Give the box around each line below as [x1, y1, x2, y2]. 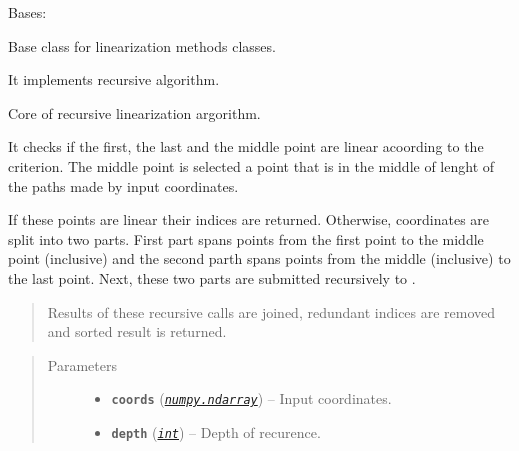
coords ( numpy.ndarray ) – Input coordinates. [111, 388, 392, 409]
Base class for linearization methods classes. [8, 35, 276, 56]
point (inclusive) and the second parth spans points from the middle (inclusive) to [8, 248, 511, 269]
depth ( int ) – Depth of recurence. [111, 421, 321, 442]
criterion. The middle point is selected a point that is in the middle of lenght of [8, 155, 495, 176]
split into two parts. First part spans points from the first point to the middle [8, 228, 484, 249]
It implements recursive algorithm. [8, 69, 220, 90]
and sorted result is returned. [47, 321, 227, 342]
